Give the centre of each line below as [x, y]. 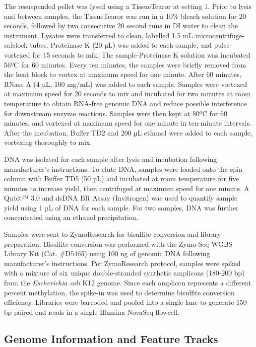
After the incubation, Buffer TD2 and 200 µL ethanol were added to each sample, [128, 132]
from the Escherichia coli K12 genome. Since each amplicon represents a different [128, 283]
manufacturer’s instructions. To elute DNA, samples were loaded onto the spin [123, 169]
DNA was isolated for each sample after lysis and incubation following [111, 159]
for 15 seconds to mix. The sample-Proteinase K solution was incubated [141, 54]
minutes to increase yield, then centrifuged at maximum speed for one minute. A [127, 188]
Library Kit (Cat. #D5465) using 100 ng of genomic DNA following [107, 253]
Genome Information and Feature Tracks [111, 338]
